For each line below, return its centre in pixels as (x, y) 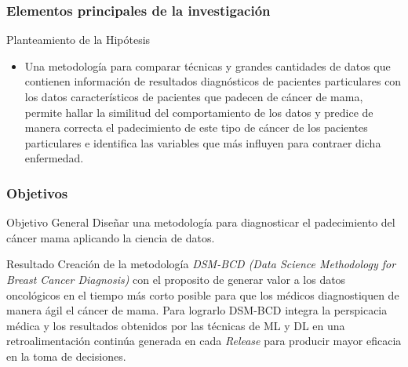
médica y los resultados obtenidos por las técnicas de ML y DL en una (176, 325)
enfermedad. (54, 158)
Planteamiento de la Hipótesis (78, 40)
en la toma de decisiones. (66, 356)
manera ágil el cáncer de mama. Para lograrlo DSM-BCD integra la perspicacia (197, 310)
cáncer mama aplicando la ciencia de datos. (111, 237)
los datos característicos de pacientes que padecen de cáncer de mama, (194, 96)
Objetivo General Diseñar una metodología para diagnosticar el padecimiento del (201, 222)
